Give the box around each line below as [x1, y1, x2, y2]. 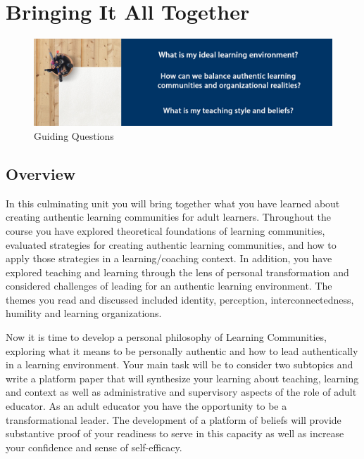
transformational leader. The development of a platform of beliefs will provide [6, 412, 341, 427]
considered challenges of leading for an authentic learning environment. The [6, 278, 332, 293]
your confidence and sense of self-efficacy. [6, 439, 182, 454]
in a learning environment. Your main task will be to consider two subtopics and [6, 357, 353, 372]
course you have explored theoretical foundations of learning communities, [6, 223, 325, 238]
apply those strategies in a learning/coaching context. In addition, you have [6, 251, 332, 266]
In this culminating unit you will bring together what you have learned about [6, 195, 340, 210]
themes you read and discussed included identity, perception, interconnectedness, [6, 292, 354, 306]
